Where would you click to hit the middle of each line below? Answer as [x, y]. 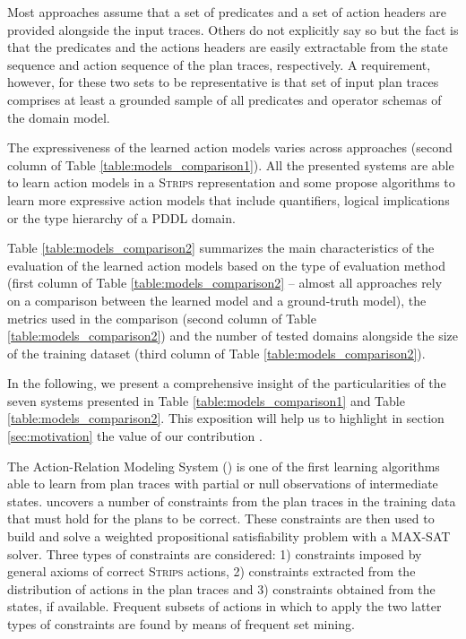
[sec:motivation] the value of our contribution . [135, 436]
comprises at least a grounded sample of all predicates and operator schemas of [224, 99]
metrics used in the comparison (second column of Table [162, 318]
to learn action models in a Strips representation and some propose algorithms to [231, 182]
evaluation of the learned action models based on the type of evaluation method [227, 265]
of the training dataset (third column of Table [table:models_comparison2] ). [216, 353]
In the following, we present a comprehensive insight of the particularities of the [227, 383]
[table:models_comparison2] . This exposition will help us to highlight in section [226, 418]
